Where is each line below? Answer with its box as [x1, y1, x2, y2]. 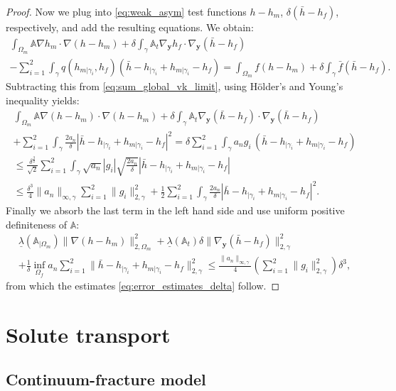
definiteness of [6, 216, 68, 231]
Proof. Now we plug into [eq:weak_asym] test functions [6, 4, 247, 18]
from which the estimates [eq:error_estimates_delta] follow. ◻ [6, 278, 280, 293]
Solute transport [6, 319, 171, 348]
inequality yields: [6, 92, 80, 107]
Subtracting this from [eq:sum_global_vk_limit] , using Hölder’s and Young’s [6, 79, 343, 94]
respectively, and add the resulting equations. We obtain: [6, 20, 254, 34]
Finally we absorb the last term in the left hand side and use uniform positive [6, 203, 345, 218]
